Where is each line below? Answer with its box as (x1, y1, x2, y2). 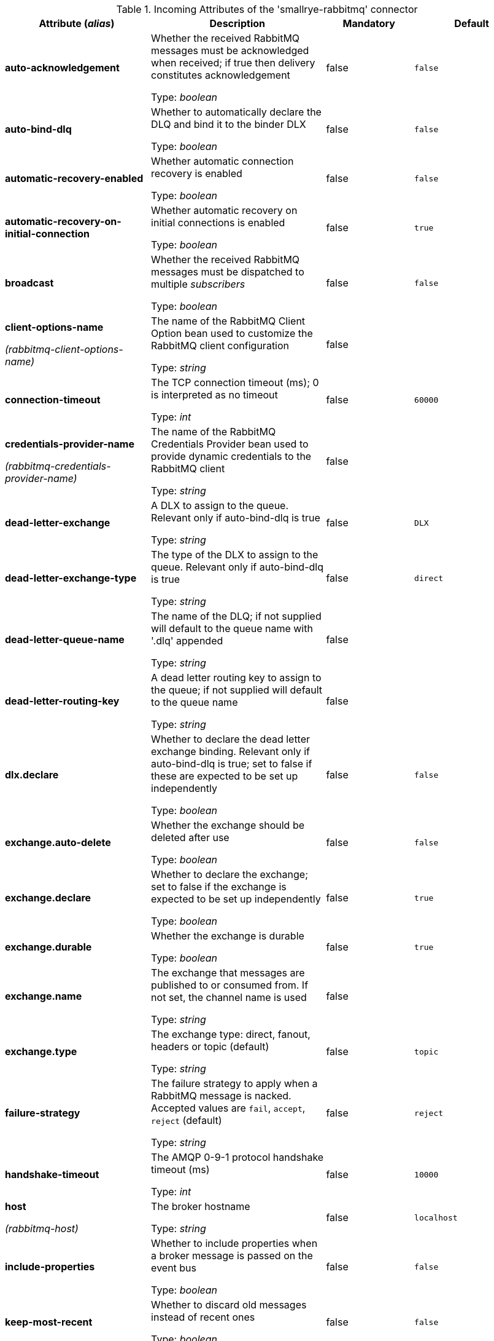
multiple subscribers (151, 278, 245, 290)
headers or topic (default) (151, 1040, 269, 1053)
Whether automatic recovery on (151, 204, 298, 216)
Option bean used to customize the (151, 327, 313, 339)
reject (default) (151, 1114, 222, 1126)
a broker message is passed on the (151, 1249, 313, 1262)
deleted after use (151, 831, 230, 844)
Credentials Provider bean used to (151, 438, 309, 450)
